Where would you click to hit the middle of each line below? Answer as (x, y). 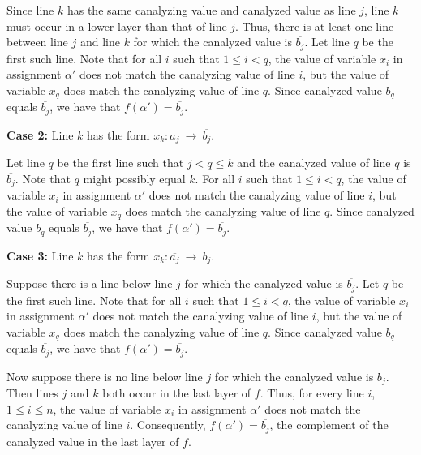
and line (100, 42)
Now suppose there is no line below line (105, 376)
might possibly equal (134, 178)
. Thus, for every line (312, 393)
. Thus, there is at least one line (315, 26)
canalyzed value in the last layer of (93, 441)
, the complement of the (329, 425)
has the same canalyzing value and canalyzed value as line (211, 10)
